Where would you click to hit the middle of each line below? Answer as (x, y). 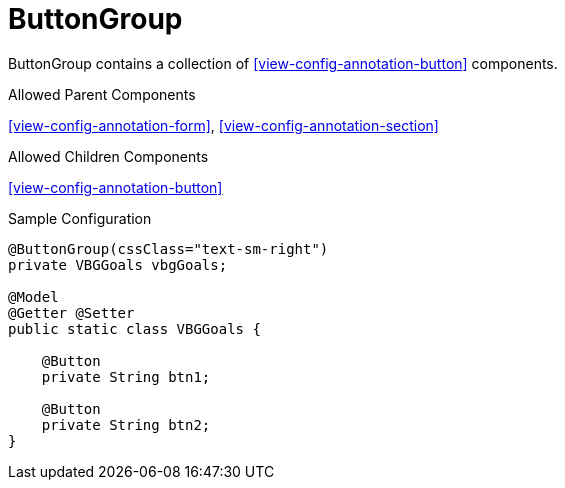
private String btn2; (126, 424)
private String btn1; (126, 376)
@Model (33, 296)
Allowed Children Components (108, 156)
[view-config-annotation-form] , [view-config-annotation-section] (223, 125)
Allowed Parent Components (102, 94)
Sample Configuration (80, 218)
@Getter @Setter (71, 312)
